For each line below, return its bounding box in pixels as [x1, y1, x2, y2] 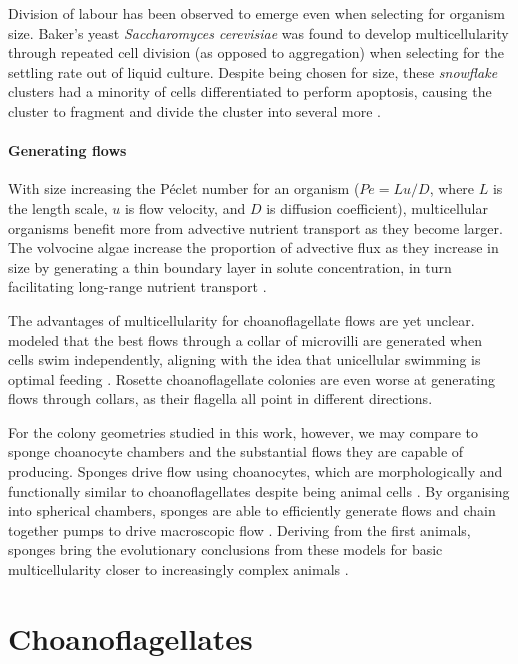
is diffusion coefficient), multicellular [266, 197, 489, 218]
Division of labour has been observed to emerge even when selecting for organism [8, 3, 505, 23]
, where [429, 178, 475, 199]
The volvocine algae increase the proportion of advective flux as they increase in [8, 237, 499, 258]
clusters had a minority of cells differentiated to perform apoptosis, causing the [8, 81, 492, 102]
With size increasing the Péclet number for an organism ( [8, 178, 360, 199]
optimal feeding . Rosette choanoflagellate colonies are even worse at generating [8, 368, 495, 389]
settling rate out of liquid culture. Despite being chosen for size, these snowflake [8, 61, 498, 82]
